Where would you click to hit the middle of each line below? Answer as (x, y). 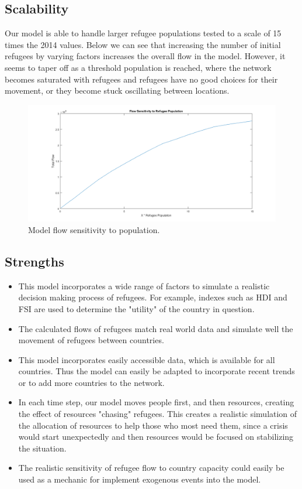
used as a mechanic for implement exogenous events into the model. (140, 479)
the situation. (42, 448)
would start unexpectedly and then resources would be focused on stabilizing (156, 437)
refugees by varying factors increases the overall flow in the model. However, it (145, 56)
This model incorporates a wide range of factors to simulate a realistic (144, 285)
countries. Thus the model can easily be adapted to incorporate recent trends (157, 371)
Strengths (34, 261)
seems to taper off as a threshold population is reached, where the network (138, 67)
